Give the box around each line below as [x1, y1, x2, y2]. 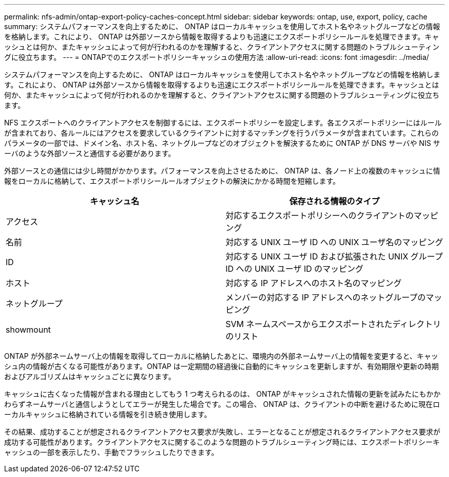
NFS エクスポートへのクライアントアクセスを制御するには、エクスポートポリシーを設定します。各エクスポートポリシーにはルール [4, 118, 442, 127]
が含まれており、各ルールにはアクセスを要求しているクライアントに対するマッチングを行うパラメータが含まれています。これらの [4, 128, 439, 137]
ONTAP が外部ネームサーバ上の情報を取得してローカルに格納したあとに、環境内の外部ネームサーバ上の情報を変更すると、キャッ [4, 352, 439, 360]
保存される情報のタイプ [289, 196, 380, 206]
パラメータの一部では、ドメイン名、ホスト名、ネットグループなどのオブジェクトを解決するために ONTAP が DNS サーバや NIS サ [4, 139, 440, 147]
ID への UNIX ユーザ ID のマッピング [226, 264, 364, 274]
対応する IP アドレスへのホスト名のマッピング [226, 278, 402, 288]
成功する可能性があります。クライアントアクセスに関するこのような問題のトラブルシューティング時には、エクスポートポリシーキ [4, 438, 440, 446]
